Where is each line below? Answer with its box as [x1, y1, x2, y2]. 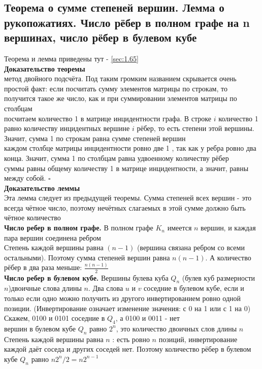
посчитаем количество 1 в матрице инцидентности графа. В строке [4, 113, 211, 123]
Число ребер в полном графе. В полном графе [4, 222, 153, 233]
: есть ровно [112, 333, 150, 344]
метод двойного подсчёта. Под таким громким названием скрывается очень [4, 73, 237, 84]
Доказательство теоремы [4, 63, 85, 74]
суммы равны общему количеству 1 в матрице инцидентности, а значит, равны [4, 162, 249, 173]
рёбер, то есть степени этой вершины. [137, 123, 254, 133]
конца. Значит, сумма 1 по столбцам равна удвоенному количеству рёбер [4, 152, 229, 163]
